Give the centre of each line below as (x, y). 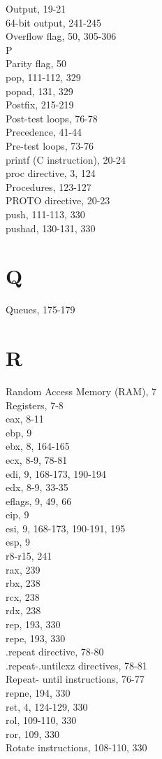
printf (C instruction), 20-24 (66, 159)
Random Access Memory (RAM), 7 (81, 391)
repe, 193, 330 (36, 638)
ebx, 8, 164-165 (38, 446)
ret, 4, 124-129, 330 (47, 706)
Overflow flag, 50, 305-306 (61, 36)
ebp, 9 (19, 432)
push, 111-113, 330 (45, 214)
